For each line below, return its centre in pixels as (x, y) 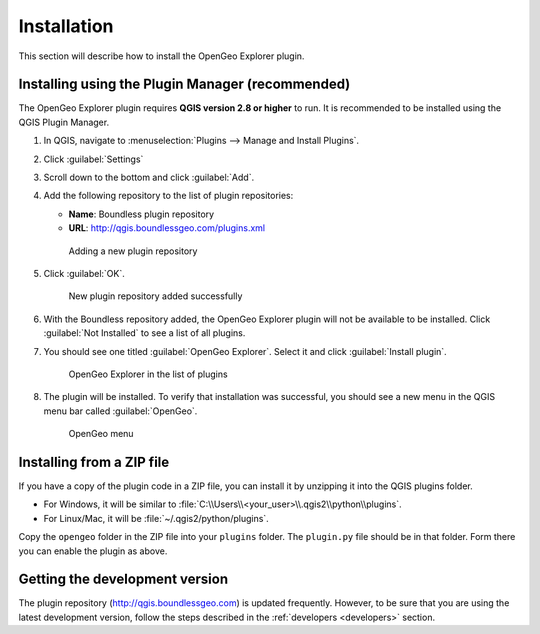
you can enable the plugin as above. (93, 551)
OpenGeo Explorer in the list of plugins (148, 374)
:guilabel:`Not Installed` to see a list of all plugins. (144, 333)
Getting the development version (123, 579)
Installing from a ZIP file (94, 461)
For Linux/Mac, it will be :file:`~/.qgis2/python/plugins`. (156, 518)
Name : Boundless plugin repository (141, 214)
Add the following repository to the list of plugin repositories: (168, 196)
